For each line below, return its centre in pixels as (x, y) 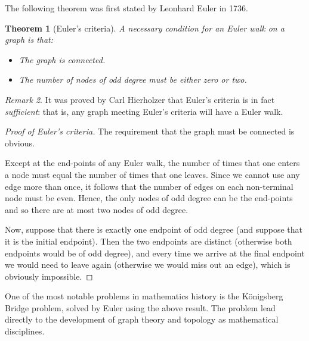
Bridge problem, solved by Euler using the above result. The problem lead (140, 307)
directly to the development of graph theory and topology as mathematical (142, 319)
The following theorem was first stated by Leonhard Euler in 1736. (126, 8)
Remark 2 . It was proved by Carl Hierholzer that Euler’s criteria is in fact (140, 99)
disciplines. (25, 331)
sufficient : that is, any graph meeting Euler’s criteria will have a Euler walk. (144, 111)
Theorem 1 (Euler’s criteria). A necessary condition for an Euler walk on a (145, 28)
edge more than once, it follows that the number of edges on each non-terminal (149, 186)
